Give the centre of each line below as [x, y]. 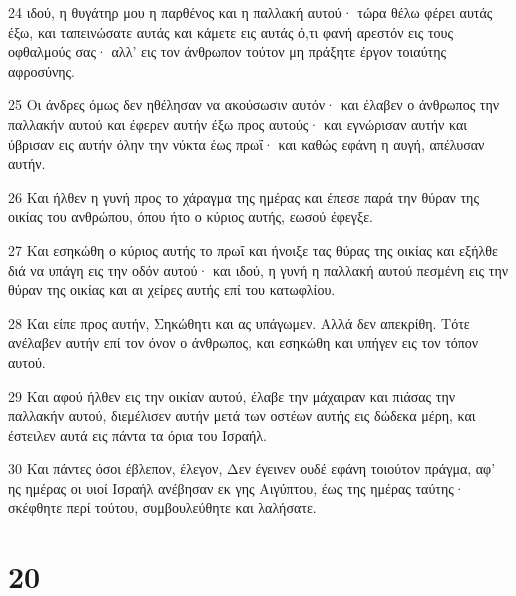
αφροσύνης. [41, 70]
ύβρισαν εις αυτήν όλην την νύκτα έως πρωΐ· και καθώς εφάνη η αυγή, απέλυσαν [246, 143]
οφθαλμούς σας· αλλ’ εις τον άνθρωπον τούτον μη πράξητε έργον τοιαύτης [227, 51]
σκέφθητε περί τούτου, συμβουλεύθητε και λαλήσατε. [162, 507]
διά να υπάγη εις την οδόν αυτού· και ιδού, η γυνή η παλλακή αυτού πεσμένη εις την [258, 269]
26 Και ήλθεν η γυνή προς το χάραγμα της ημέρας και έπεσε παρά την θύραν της [243, 196]
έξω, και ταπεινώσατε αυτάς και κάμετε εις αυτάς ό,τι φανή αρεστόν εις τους [231, 31]
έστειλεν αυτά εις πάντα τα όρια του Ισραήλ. [137, 434]
